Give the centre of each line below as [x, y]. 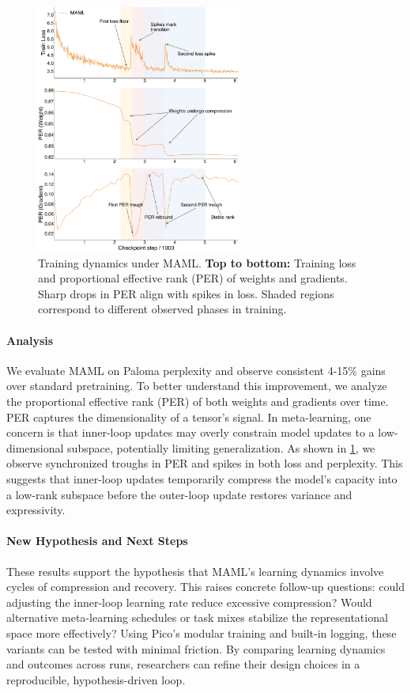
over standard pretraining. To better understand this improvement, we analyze [197, 386]
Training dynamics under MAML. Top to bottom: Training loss [197, 262]
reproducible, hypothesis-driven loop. [96, 679]
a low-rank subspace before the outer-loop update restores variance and [179, 494]
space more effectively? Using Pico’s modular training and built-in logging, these [202, 632]
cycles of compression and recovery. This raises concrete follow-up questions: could [205, 587]
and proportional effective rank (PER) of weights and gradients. [193, 278]
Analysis [30, 340]
